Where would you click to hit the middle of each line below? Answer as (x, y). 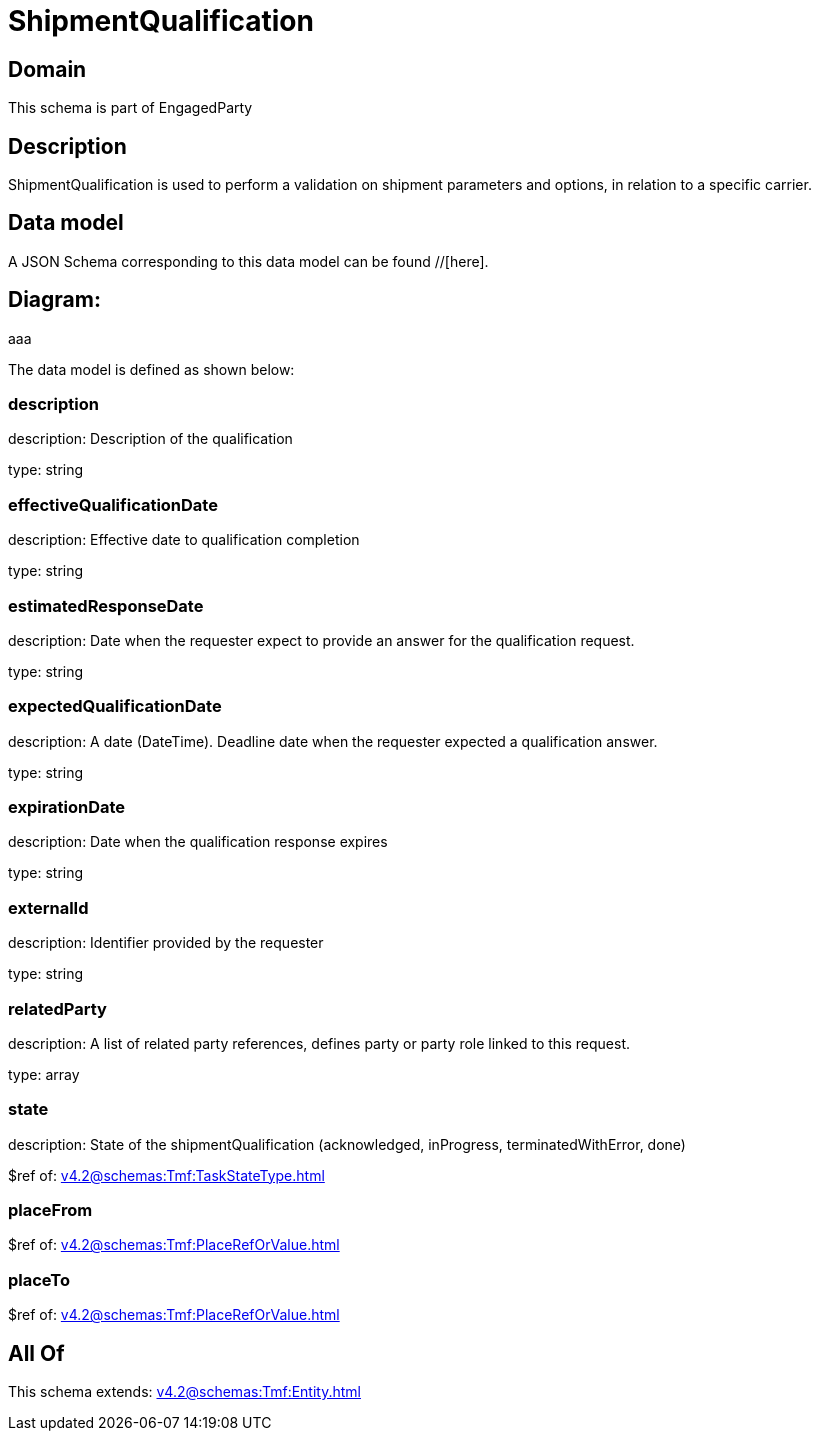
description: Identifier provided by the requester (166, 943)
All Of (36, 1353)
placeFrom (50, 1210)
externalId (48, 907)
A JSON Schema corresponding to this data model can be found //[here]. (248, 261)
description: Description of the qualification (150, 439)
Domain (47, 69)
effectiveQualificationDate (113, 504)
